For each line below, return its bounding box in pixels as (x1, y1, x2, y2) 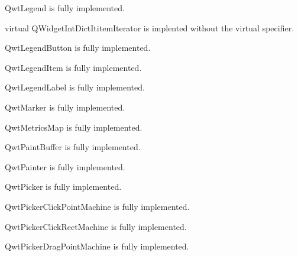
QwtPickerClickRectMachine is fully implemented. (5, 220, 187, 232)
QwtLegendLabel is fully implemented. (5, 81, 145, 93)
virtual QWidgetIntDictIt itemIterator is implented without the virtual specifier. (5, 21, 294, 34)
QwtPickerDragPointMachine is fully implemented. (5, 240, 189, 252)
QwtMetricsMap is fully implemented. (5, 121, 142, 133)
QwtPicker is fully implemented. (5, 180, 122, 193)
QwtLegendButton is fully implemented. (5, 41, 151, 54)
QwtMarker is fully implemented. (5, 101, 125, 113)
